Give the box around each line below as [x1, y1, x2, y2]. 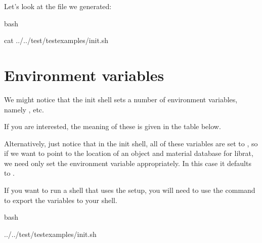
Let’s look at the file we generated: [4, 1, 112, 11]
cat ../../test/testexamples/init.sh [4, 35, 109, 46]
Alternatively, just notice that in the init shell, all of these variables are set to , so [4, 138, 258, 148]
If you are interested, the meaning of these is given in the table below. [4, 121, 221, 132]
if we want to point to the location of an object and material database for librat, [4, 148, 253, 158]
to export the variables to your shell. [4, 194, 117, 205]
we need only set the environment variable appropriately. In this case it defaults [4, 157, 251, 168]
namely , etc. [4, 104, 44, 114]
